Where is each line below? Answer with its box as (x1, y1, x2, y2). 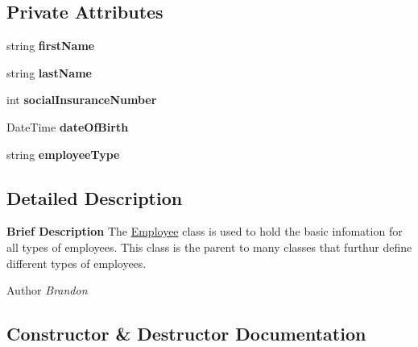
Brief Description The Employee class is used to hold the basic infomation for (6, 223, 403, 240)
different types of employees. (6, 254, 147, 271)
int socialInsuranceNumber (6, 91, 157, 108)
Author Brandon (6, 282, 88, 299)
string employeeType (6, 145, 120, 162)
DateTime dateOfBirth (6, 118, 129, 135)
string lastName (6, 64, 92, 81)
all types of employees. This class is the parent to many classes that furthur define (6, 238, 412, 255)
